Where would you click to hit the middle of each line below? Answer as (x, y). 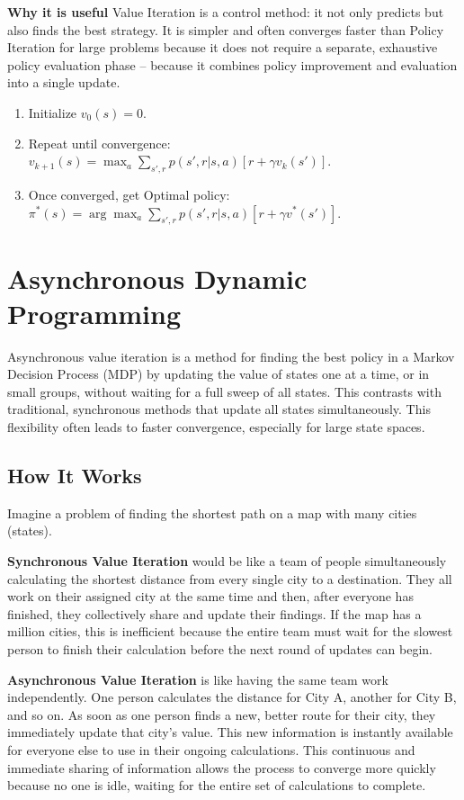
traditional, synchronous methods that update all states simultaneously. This (219, 409)
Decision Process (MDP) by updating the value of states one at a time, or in (219, 374)
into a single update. (64, 82)
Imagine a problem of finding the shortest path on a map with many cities (212, 512)
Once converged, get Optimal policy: (129, 194)
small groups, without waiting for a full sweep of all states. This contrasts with (224, 391)
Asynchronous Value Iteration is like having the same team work (198, 679)
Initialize (53, 112)
